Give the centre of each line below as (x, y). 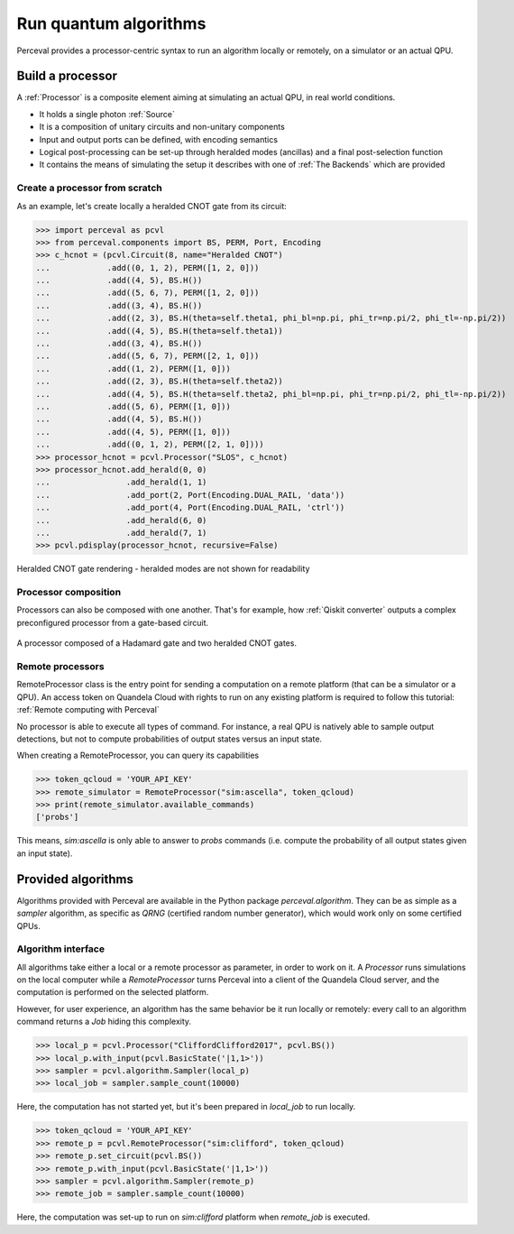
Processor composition (69, 593)
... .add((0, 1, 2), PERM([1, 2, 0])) (147, 267)
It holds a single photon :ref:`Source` (107, 114)
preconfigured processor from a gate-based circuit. (113, 622)
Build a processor (67, 76)
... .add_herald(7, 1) (121, 533)
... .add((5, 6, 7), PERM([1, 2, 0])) (147, 293)
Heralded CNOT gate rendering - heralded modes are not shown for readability (163, 569)
